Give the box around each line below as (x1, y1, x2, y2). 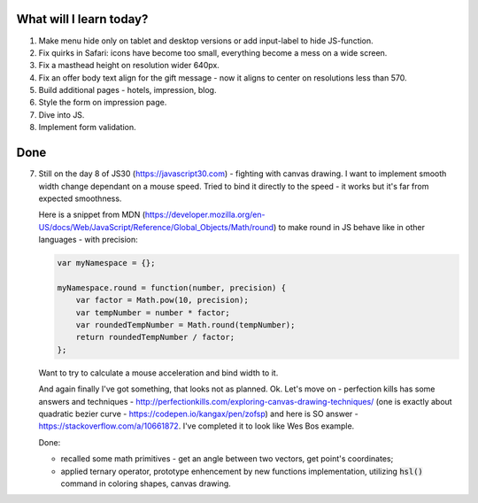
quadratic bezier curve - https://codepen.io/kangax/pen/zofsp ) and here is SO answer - (38, 408, 358, 419)
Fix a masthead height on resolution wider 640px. (38, 60, 220, 71)
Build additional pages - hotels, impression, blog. (38, 85, 217, 96)
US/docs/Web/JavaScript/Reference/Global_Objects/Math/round (38, 221, 274, 232)
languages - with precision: (38, 235, 138, 245)
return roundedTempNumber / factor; (75, 332, 235, 343)
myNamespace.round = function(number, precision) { (57, 282, 287, 292)
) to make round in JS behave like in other (273, 221, 425, 232)
